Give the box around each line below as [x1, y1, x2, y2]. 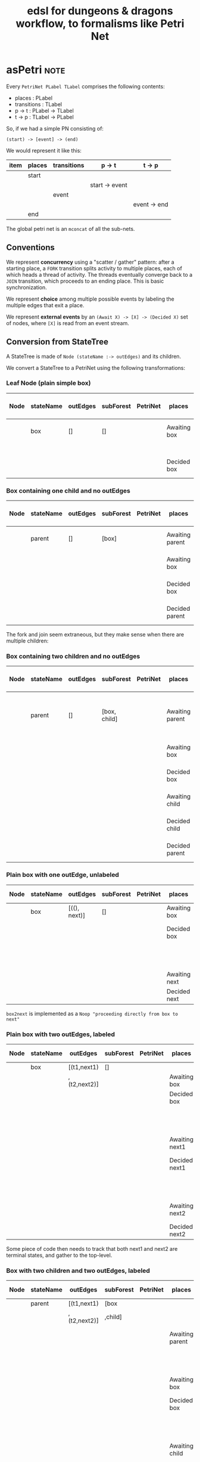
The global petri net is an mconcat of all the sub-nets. [6, 225, 135, 232]
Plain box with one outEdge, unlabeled [6, 871, 119, 879]
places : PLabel [14, 94, 52, 101]
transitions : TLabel [14, 100, 62, 108]
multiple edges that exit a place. [6, 301, 85, 308]
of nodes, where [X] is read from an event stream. [6, 319, 129, 326]
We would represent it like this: [6, 147, 82, 154]
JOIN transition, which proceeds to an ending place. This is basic [6, 277, 164, 285]
